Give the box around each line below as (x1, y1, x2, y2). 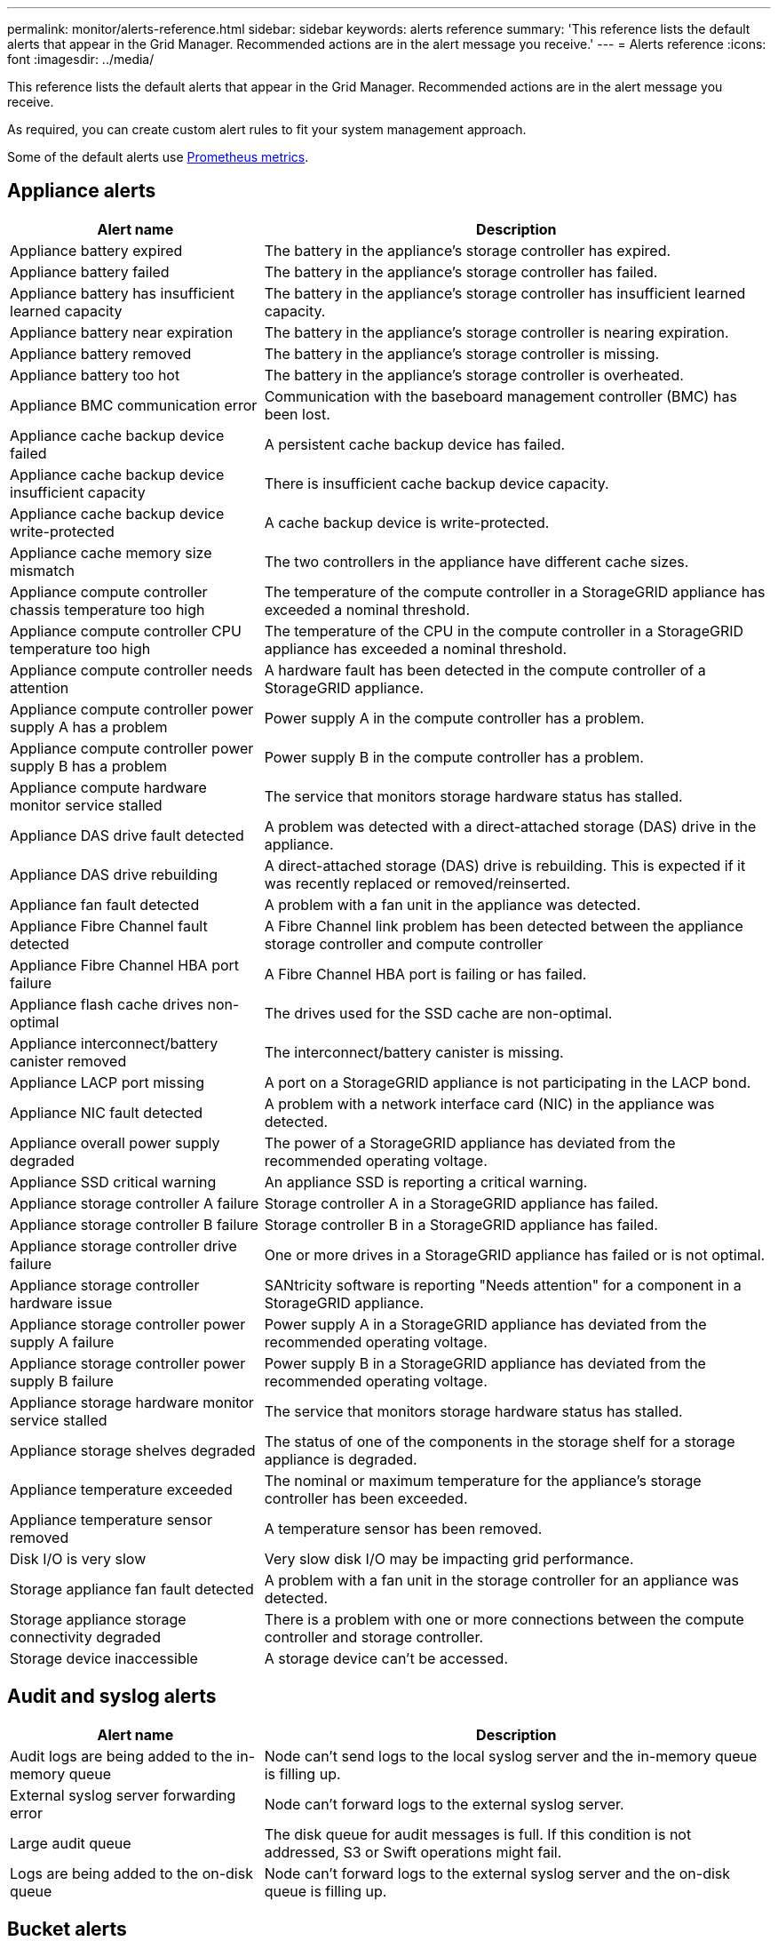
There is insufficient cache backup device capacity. (264, 474, 609, 492)
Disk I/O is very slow (10, 1549, 147, 1568)
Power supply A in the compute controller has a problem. (264, 708, 645, 727)
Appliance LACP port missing (10, 1073, 205, 1091)
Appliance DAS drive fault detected (10, 826, 244, 844)
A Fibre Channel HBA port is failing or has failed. (264, 964, 587, 983)
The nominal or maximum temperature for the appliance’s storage (264, 1471, 702, 1490)
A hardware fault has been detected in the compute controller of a (264, 660, 706, 679)
